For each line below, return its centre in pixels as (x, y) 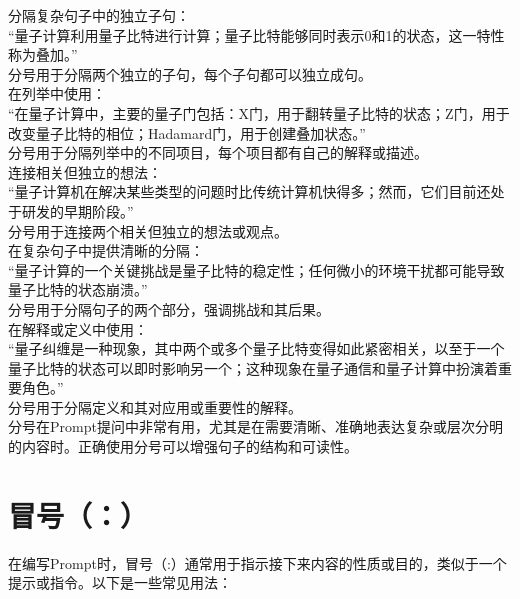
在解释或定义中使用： (78, 328)
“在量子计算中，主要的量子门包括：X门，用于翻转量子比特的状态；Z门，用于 (259, 112)
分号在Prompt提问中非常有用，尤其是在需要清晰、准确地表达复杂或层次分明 (255, 426)
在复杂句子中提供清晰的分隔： (106, 250)
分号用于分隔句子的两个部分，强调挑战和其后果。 (169, 308)
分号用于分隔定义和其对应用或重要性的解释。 (155, 406)
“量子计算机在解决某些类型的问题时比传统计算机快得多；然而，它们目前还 (249, 191)
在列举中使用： (57, 93)
